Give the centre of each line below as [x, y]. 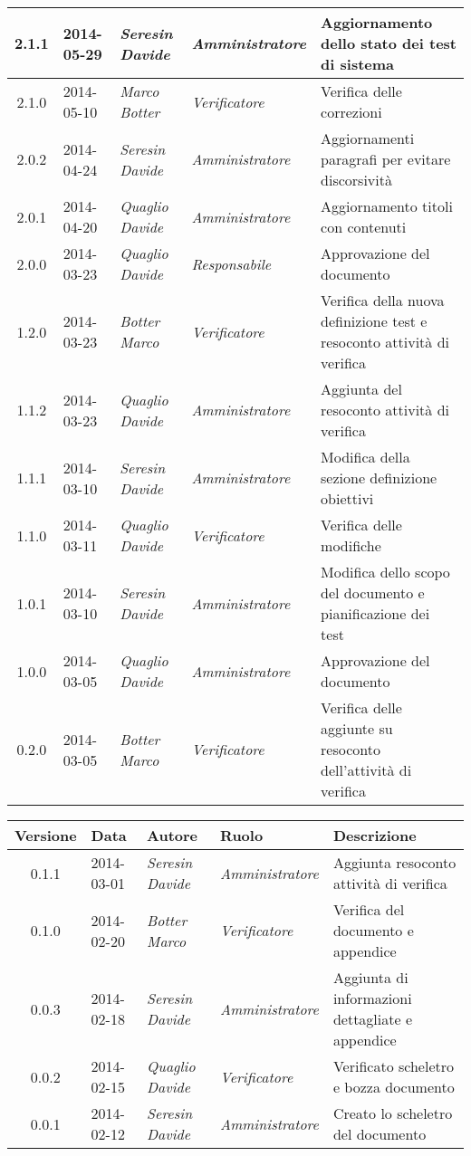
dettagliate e [373, 1019]
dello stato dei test [389, 43]
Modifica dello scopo [385, 572]
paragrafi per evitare [386, 159]
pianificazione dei [375, 613]
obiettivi [347, 498]
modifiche [351, 545]
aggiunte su [357, 728]
